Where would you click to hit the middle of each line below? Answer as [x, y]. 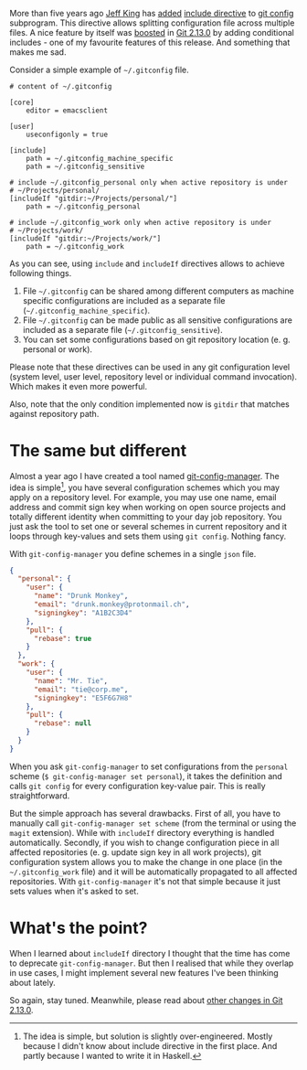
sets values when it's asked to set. [74, 891]
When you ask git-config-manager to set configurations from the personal [149, 766]
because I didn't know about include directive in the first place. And [150, 1045]
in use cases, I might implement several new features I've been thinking [144, 972]
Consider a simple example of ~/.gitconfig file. [99, 70]
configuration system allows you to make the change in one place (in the [146, 861]
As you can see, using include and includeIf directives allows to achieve [147, 263]
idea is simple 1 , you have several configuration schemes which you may [145, 487]
